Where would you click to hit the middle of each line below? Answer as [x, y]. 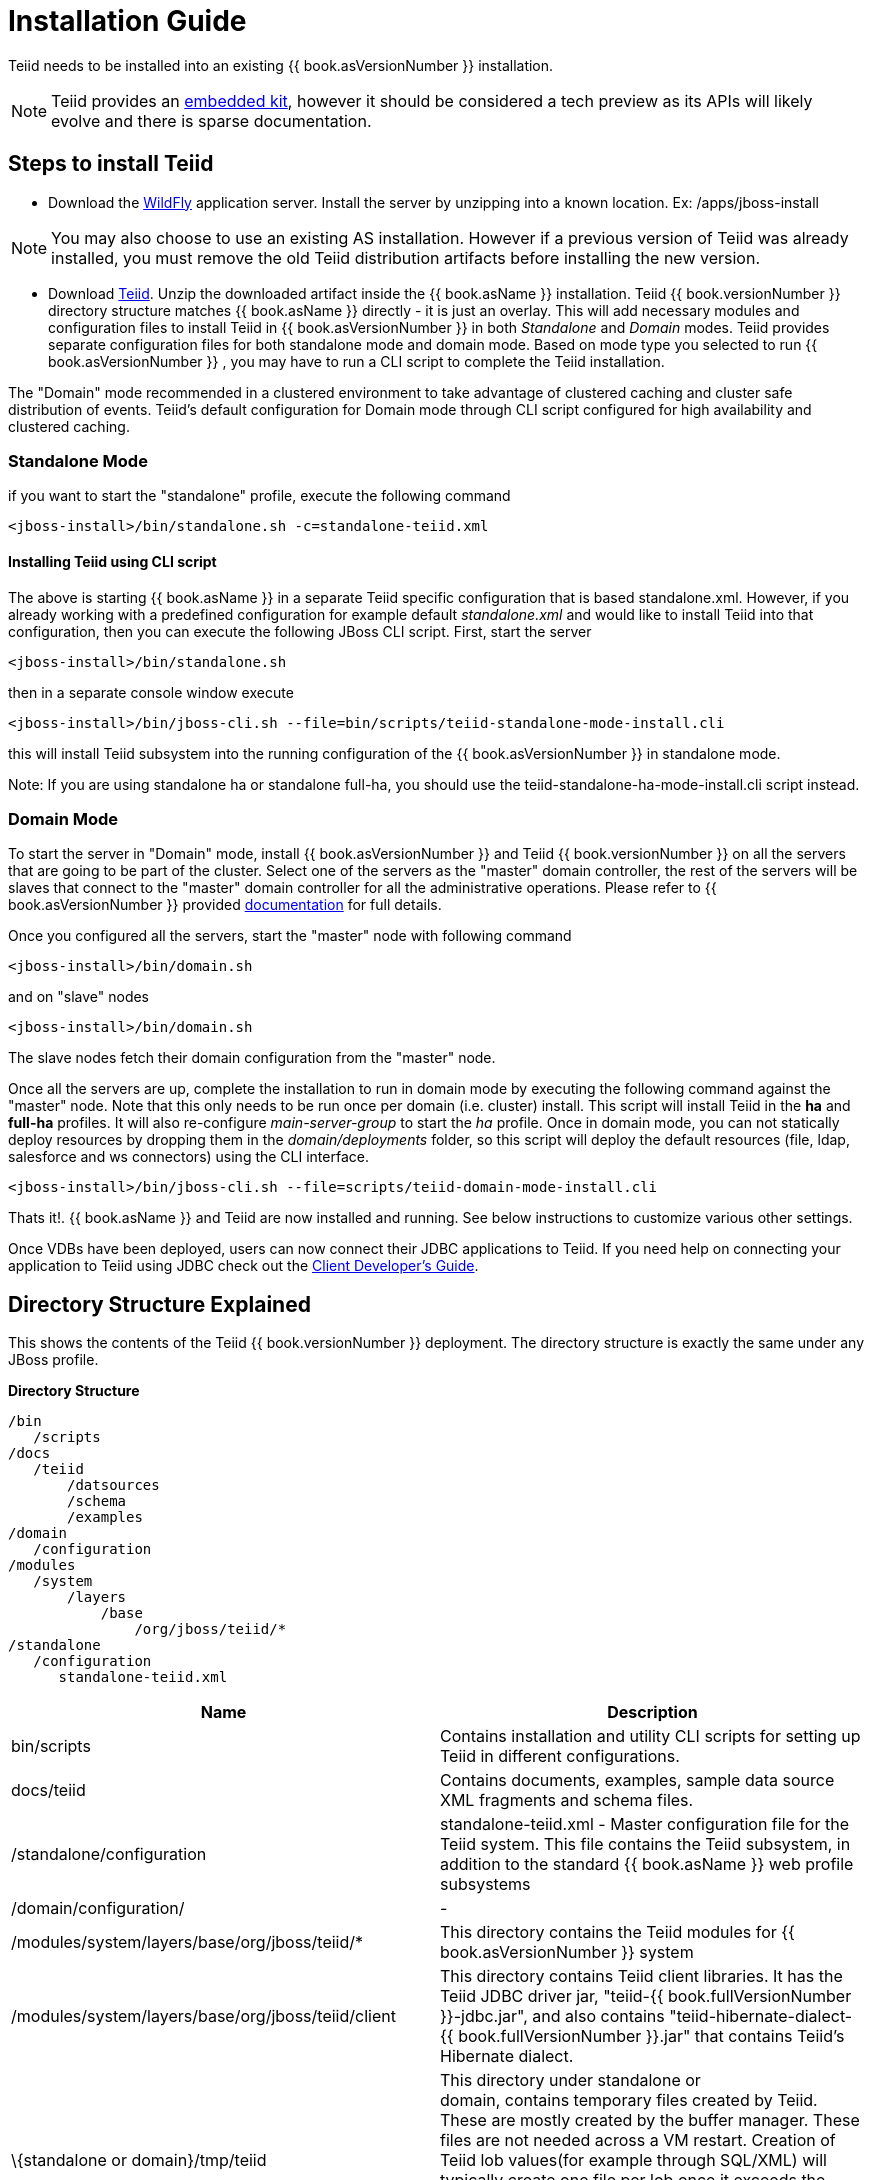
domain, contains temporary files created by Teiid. [629, 2100]
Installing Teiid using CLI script [112, 561]
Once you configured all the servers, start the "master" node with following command [290, 936]
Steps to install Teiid [111, 164]
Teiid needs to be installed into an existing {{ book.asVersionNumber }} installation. [281, 65]
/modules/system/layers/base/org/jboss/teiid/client [203, 2016]
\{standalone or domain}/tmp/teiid [139, 2160]
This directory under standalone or [570, 2080]
